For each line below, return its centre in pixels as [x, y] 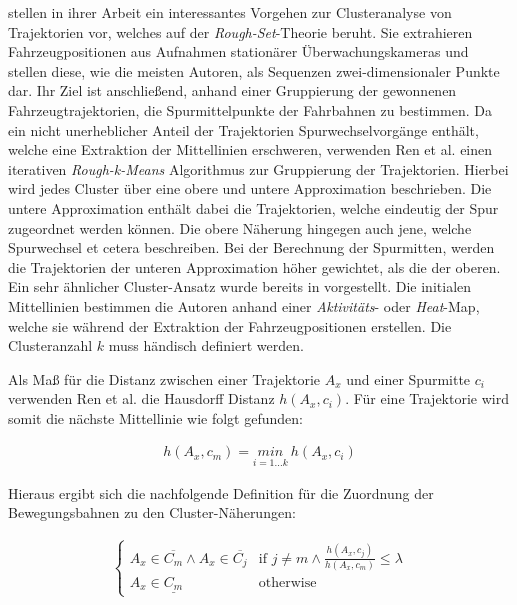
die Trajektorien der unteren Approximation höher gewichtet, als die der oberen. [254, 266]
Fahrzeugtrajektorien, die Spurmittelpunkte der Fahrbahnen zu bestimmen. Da [250, 109]
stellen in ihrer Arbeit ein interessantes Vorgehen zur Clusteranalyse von [230, 12]
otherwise [287, 582]
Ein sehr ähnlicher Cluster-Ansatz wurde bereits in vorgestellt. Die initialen [240, 286]
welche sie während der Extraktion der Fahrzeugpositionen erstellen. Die [230, 325]
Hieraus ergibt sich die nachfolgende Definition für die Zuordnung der [221, 492]
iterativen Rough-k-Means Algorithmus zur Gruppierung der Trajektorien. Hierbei [258, 168]
